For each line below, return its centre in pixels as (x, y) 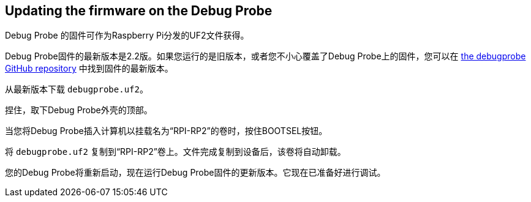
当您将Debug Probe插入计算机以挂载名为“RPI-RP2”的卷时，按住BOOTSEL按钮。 (166, 131)
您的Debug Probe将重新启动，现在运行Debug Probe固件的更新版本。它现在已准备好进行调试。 (195, 173)
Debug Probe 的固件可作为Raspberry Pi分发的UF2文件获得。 (127, 36)
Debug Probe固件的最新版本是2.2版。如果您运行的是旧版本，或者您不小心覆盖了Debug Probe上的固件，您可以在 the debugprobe (265, 56)
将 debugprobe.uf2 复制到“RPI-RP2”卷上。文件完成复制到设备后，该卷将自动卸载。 (175, 152)
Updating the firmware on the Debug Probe (139, 11)
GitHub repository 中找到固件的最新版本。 (89, 69)
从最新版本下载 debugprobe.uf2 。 (77, 89)
